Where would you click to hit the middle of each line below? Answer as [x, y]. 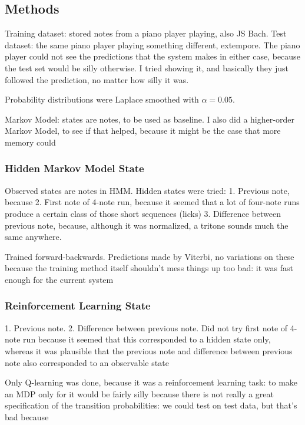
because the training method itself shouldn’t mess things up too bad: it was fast [149, 268]
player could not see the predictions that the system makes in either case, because [152, 56]
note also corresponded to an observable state [87, 362]
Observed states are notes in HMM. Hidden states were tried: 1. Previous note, [147, 190]
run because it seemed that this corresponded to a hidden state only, [147, 339]
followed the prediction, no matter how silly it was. [97, 79]
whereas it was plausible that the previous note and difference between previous [149, 350]
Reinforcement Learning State [78, 306]
